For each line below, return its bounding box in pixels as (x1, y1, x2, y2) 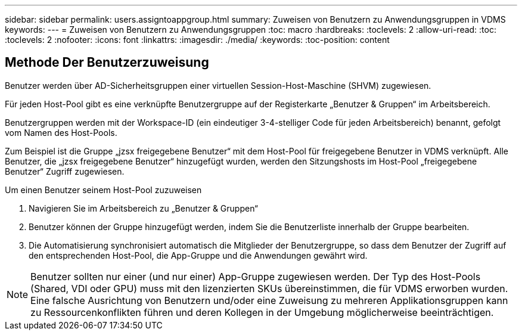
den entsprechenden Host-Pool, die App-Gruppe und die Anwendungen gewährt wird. (29, 250, 368, 260)
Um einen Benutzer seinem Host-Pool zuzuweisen (5, 184, 202, 195)
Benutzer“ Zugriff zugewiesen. (5, 166, 125, 176)
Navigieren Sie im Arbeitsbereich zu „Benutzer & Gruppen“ (29, 203, 258, 213)
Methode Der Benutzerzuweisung (5, 55, 209, 70)
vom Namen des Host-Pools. (5, 127, 117, 138)
